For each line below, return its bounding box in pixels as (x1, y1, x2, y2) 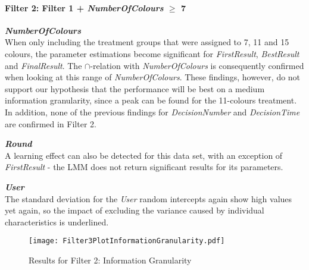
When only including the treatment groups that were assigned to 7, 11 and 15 (5, 36, 289, 48)
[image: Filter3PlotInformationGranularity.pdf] (29, 237, 225, 246)
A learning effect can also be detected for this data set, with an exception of (5, 149, 283, 161)
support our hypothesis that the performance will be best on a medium (5, 82, 265, 95)
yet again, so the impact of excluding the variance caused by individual (5, 204, 264, 216)
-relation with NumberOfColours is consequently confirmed (90, 59, 304, 71)
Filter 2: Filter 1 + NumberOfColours (5, 1, 164, 14)
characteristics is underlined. (5, 215, 109, 228)
